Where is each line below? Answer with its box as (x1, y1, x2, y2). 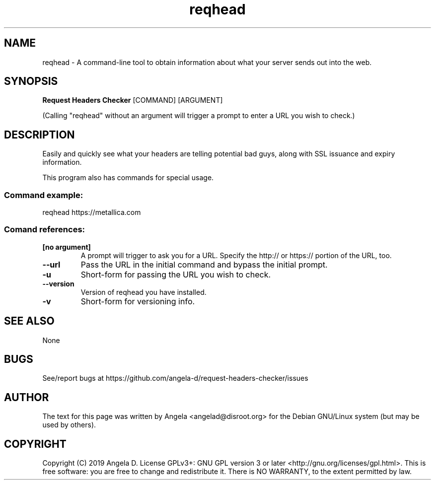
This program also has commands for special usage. (42, 173, 214, 182)
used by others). (42, 420, 96, 429)
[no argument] (42, 242, 91, 251)
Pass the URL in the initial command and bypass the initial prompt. (80, 259, 328, 270)
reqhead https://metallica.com (42, 208, 141, 217)
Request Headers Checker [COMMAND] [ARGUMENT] (42, 96, 223, 105)
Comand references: (4, 224, 85, 235)
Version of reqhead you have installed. (80, 287, 207, 296)
